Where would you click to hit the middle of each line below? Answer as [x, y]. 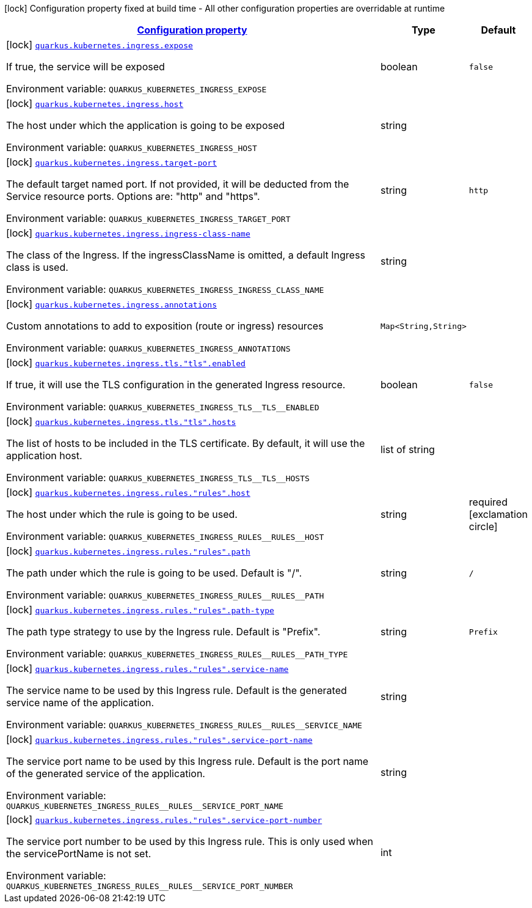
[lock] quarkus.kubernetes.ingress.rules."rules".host [128, 492]
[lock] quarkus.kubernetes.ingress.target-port [111, 162]
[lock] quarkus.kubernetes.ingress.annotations [111, 304]
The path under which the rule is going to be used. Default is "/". [154, 573]
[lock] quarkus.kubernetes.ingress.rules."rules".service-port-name [159, 739]
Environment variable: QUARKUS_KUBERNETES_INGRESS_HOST [132, 147]
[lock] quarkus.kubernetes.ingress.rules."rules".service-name [148, 668]
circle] [483, 526]
